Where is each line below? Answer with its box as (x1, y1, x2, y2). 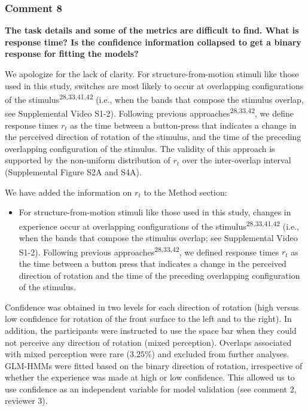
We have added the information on (5, 185, 132, 198)
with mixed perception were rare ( (5, 348, 130, 360)
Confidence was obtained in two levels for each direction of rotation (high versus (5, 300, 299, 313)
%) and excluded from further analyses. (144, 348, 289, 360)
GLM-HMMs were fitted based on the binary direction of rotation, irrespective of (5, 359, 303, 372)
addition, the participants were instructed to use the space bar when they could (5, 324, 297, 336)
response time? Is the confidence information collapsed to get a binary (5, 35, 301, 48)
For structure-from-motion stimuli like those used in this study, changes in (19, 206, 291, 218)
